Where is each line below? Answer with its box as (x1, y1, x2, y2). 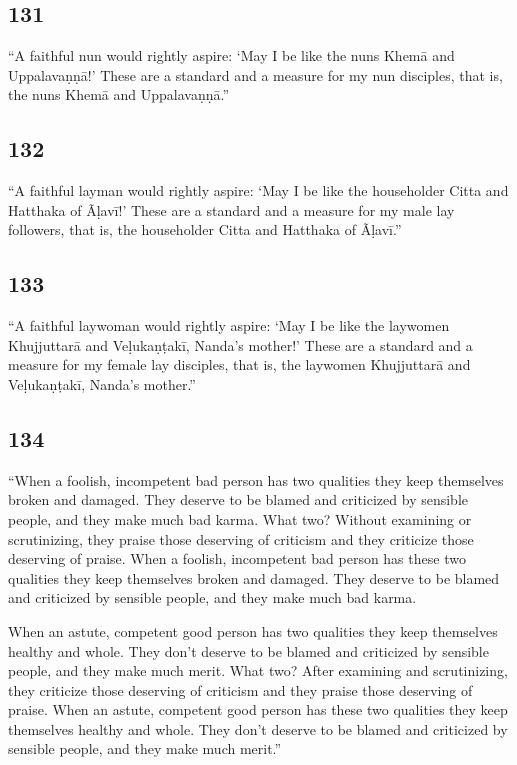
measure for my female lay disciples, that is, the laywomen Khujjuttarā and (8, 354, 471, 375)
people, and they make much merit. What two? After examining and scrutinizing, (8, 660, 508, 681)
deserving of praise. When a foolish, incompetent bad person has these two (8, 548, 466, 569)
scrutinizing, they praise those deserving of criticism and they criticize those (8, 528, 474, 549)
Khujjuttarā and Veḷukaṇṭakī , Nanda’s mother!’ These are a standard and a (8, 334, 473, 355)
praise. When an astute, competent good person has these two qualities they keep (8, 699, 508, 720)
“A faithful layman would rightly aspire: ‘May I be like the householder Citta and (8, 180, 509, 201)
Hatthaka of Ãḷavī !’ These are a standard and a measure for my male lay (8, 199, 455, 220)
